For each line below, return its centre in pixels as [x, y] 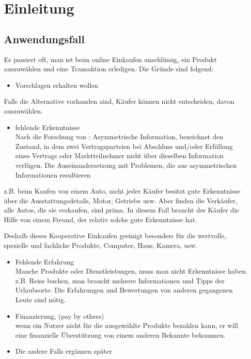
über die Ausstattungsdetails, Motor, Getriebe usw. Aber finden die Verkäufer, [121, 200]
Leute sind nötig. [40, 300]
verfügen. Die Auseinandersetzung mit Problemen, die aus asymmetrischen [126, 165]
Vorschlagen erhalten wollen [57, 85]
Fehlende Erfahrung [45, 261]
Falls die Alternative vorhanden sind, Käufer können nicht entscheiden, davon [119, 101]
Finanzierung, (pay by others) [60, 316]
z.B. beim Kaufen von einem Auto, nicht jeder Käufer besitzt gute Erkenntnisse [122, 191]
